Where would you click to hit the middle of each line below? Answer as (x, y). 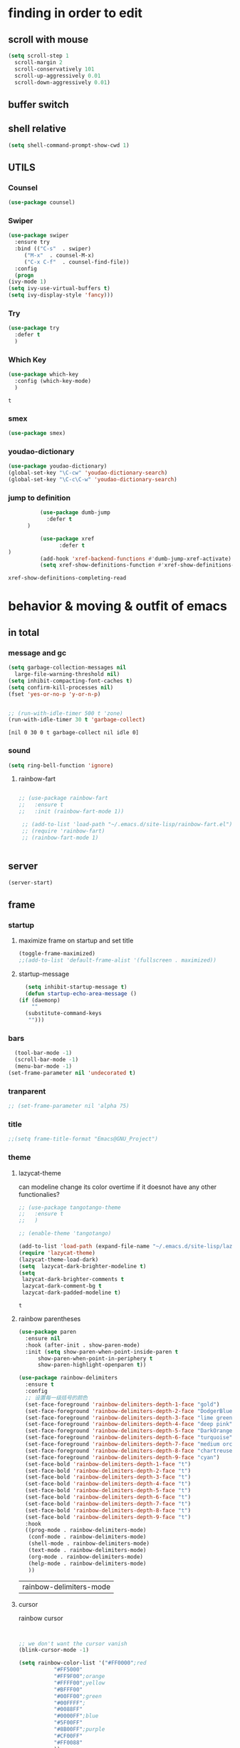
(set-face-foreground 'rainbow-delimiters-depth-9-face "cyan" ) (122, 1457)
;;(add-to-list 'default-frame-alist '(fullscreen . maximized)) (117, 960)
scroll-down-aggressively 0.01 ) (63, 82)
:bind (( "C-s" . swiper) (53, 249)
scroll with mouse (48, 40)
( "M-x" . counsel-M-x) (59, 255)
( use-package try (34, 328)
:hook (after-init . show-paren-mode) (83, 1345)
